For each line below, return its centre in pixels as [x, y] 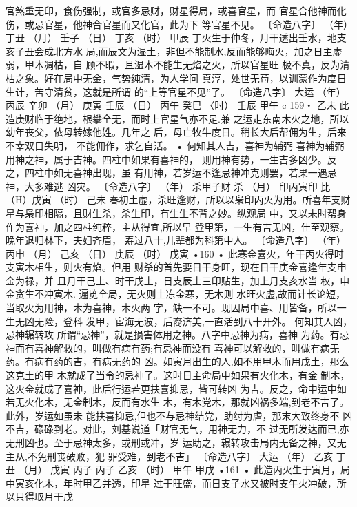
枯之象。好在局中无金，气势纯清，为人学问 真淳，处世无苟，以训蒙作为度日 [176, 77]
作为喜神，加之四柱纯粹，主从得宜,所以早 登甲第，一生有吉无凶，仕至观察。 [177, 226]
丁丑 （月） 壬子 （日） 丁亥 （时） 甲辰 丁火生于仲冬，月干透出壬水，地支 [176, 38]
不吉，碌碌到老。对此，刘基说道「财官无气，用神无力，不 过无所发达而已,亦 [177, 429]
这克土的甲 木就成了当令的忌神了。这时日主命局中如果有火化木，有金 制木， [178, 375]
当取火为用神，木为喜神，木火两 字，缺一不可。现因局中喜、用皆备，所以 [171, 308]
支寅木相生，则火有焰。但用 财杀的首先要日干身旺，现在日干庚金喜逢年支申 [176, 267]
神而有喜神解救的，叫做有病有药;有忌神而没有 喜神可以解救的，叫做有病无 [173, 348]
